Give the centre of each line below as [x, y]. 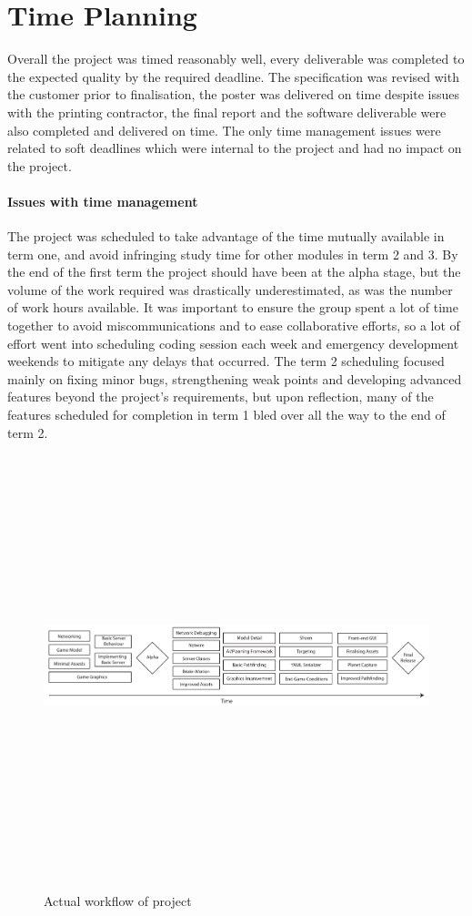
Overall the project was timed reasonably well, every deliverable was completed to [236, 59]
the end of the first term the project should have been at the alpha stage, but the [234, 272]
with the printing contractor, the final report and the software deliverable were [227, 112]
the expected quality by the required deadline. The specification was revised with [233, 76]
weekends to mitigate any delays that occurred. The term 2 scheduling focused [226, 361]
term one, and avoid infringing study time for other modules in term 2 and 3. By [233, 254]
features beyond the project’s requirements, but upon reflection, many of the [221, 397]
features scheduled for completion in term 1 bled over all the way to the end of [226, 415]
